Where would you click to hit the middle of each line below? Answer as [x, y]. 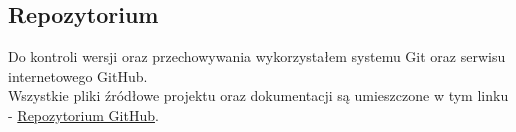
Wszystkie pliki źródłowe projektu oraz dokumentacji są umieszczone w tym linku [258, 95]
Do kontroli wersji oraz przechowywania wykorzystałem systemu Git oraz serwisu [257, 56]
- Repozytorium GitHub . [83, 114]
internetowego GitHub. [78, 75]
